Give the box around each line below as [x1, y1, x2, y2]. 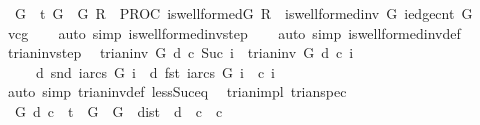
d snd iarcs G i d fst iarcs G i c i [35, 61, 275, 82]
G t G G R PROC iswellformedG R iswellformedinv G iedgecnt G [14, 3, 473, 23]
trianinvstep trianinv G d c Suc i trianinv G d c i [7, 42, 354, 63]
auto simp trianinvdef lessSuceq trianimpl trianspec [7, 81, 347, 102]
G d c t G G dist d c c [14, 100, 223, 121]
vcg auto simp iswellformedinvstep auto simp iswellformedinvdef [7, 22, 461, 43]
